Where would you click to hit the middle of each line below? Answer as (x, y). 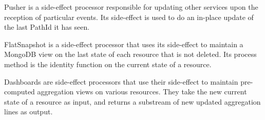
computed (20, 92)
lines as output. (29, 112)
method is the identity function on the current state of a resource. (108, 64)
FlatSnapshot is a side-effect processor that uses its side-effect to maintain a (124, 44)
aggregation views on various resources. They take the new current (142, 92)
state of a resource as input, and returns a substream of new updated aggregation (132, 101)
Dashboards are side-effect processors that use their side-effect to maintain (121, 81)
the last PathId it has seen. (47, 27)
